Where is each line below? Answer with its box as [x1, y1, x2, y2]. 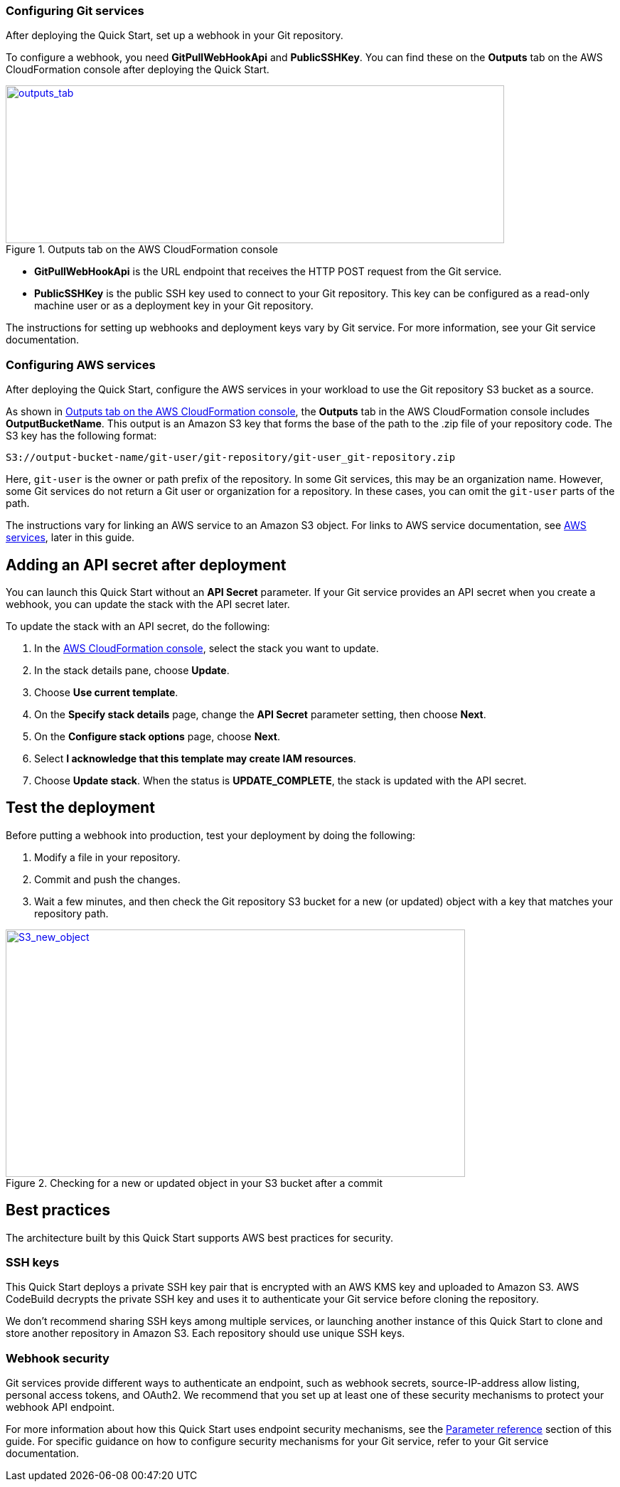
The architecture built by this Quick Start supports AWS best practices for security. [6, 1231, 394, 1244]
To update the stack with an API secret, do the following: [6, 619, 270, 632]
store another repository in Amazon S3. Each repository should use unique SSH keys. [6, 1327, 405, 1340]
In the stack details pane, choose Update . [34, 663, 230, 676]
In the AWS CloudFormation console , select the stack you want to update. [34, 641, 379, 654]
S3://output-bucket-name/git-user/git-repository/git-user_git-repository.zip [6, 452, 456, 464]
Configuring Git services [6, 4, 144, 18]
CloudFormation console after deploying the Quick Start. [6, 63, 269, 76]
